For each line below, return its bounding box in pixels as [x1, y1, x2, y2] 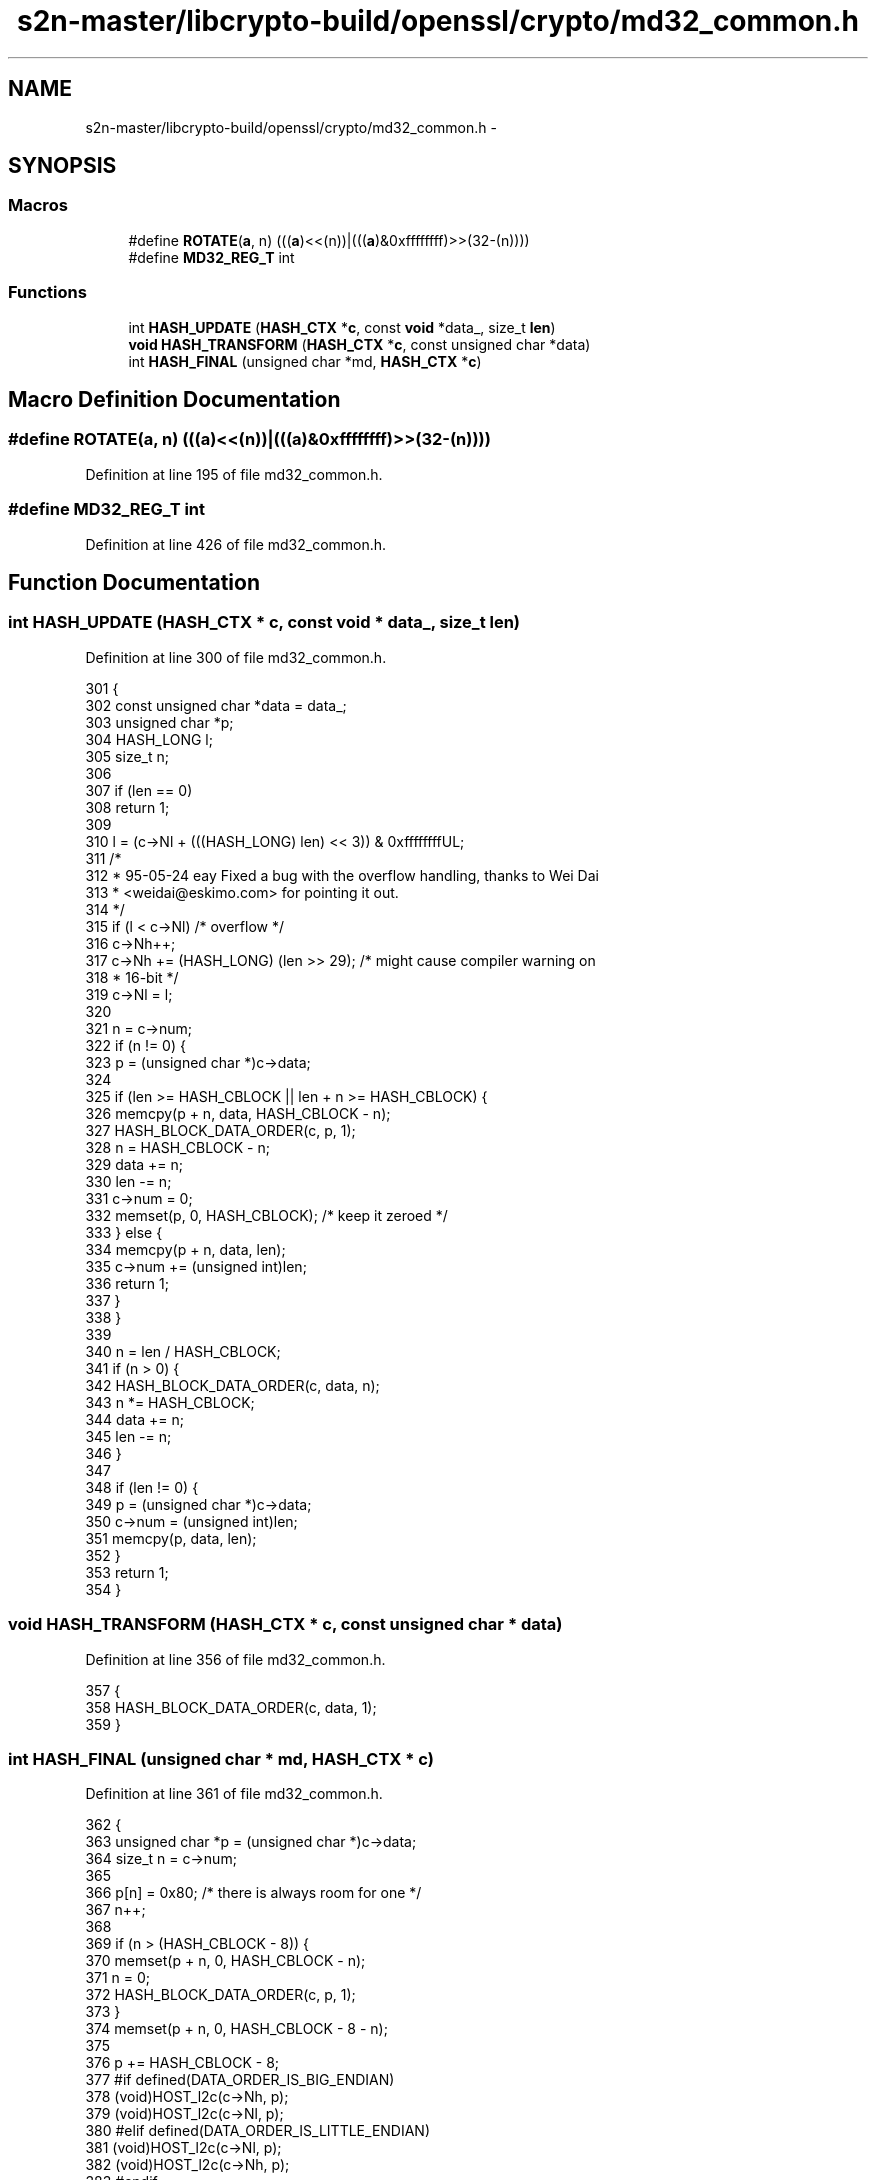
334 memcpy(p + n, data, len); [85, 1240, 286, 1258]
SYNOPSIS [8, 153, 117, 179]
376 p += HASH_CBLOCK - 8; [85, 2054, 280, 2072]
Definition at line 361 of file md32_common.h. [85, 1785, 383, 1803]
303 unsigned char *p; [85, 713, 234, 731]
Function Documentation [8, 569, 260, 595]
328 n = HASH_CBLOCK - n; [85, 1138, 270, 1156]
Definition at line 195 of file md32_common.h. [85, 465, 383, 483]
